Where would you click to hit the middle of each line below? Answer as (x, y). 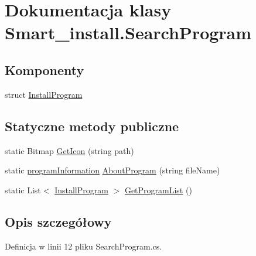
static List (23, 190)
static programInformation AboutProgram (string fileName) (112, 170)
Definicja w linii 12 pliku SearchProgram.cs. (83, 246)
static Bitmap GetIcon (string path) (69, 150)
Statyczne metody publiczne (92, 126)
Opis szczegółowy (58, 221)
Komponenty (45, 69)
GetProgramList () (158, 190)
